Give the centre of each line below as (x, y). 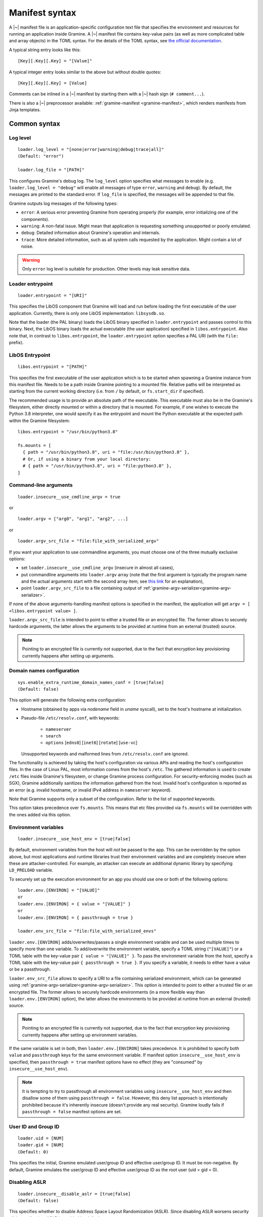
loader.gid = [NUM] (41, 1145)
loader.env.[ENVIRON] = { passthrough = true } (75, 917)
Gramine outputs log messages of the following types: (63, 203)
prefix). (16, 343)
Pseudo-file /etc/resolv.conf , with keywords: (70, 718)
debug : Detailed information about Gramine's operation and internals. (91, 233)
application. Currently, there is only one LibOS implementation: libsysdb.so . (87, 313)
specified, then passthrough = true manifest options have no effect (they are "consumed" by (106, 1062)
